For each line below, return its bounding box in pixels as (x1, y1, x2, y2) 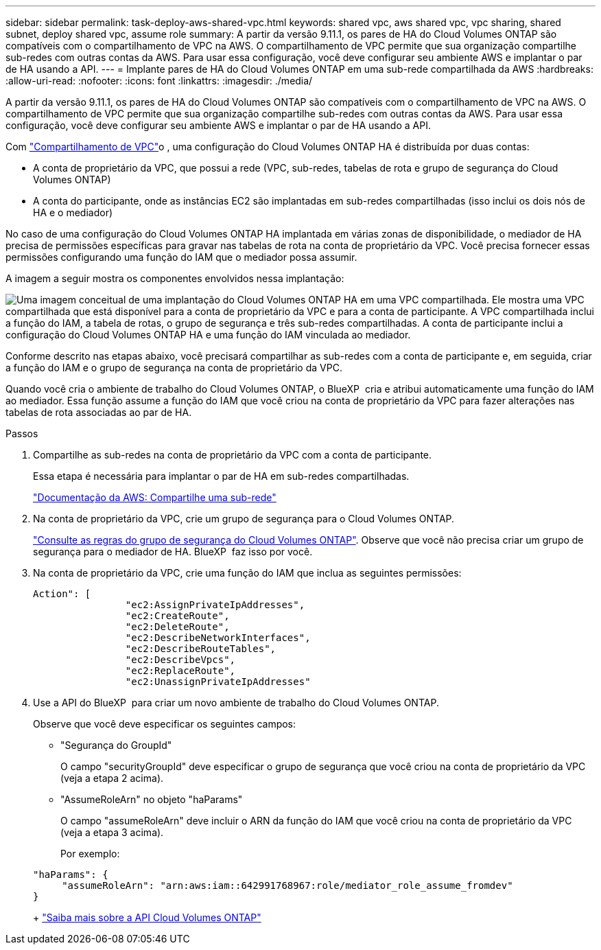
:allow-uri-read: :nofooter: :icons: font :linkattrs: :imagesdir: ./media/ (5, 75, 313, 86)
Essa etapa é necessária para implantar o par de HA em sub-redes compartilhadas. (33, 470, 410, 482)
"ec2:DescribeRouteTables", (125, 643, 276, 654)
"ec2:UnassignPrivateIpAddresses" (125, 676, 311, 687)
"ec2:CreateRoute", (125, 610, 230, 621)
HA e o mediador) (33, 207, 113, 218)
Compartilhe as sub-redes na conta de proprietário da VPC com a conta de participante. (33, 449, 432, 461)
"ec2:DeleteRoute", (125, 621, 230, 632)
